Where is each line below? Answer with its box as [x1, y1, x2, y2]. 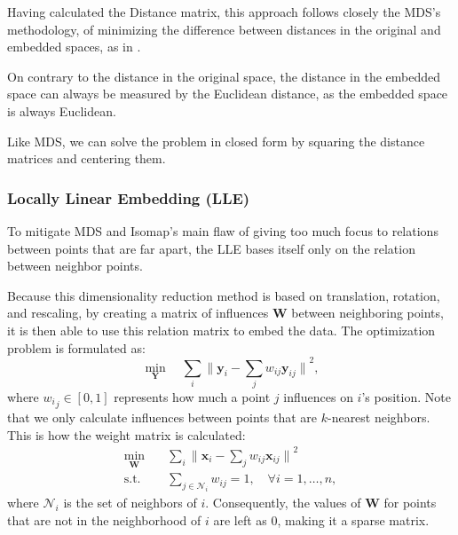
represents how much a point [114, 387, 271, 405]
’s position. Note [361, 387, 451, 405]
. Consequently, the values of [205, 492, 361, 511]
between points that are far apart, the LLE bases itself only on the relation [7, 239, 415, 257]
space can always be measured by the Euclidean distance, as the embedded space [7, 84, 448, 103]
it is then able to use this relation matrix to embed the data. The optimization [7, 320, 436, 339]
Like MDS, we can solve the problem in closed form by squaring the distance [7, 131, 425, 150]
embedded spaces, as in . [7, 37, 141, 56]
